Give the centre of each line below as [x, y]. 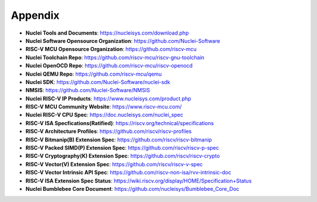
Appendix [35, 15]
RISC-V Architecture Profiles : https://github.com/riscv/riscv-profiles [109, 132]
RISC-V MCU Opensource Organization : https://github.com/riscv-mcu [111, 49]
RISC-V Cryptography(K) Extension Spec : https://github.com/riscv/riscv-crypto [123, 156]
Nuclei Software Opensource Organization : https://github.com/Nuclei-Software [123, 41]
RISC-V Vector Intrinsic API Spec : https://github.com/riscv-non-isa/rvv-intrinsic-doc [128, 173]
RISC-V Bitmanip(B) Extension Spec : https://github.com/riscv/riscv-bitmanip [119, 139]
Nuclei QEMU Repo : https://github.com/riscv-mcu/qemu [94, 74]
